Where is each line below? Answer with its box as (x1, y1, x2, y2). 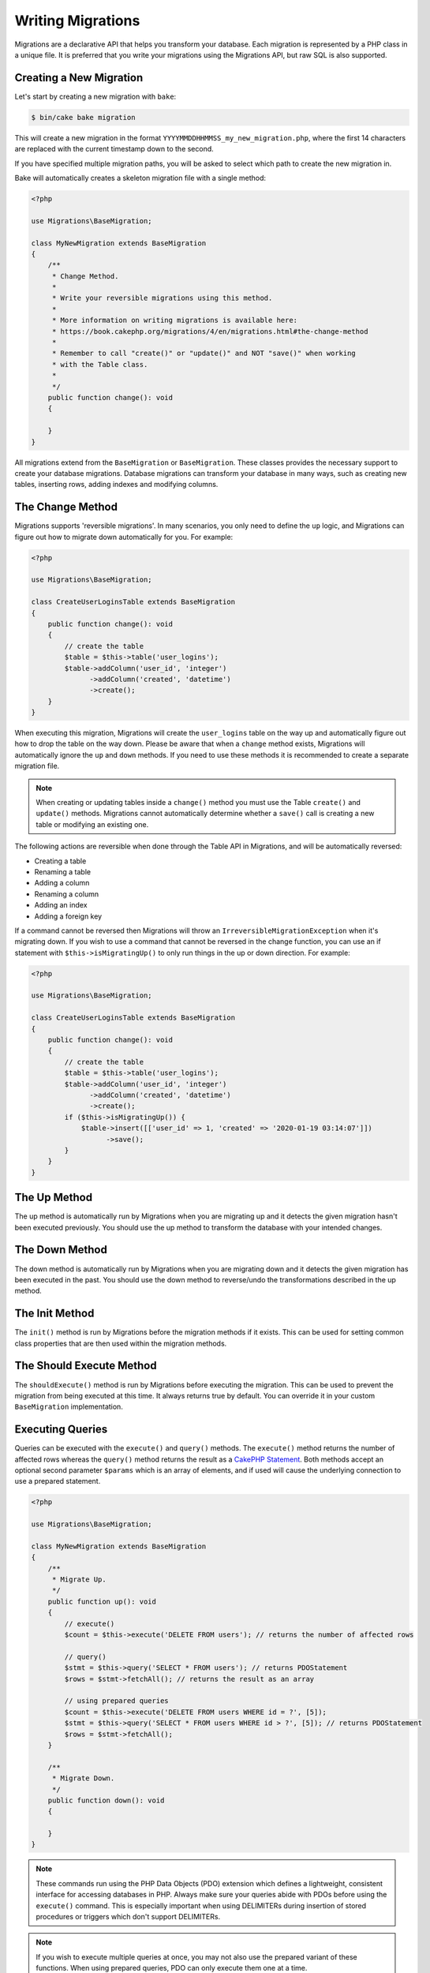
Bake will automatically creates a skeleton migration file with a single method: (14, 173, 267, 182)
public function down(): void (47, 1795, 165, 1805)
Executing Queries (14, 1423, 108, 1436)
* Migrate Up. (51, 1575, 107, 1584)
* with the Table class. (51, 360, 148, 369)
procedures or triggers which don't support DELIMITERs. (36, 1912, 221, 1921)
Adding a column (34, 878, 90, 888)
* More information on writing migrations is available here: (51, 316, 298, 325)
